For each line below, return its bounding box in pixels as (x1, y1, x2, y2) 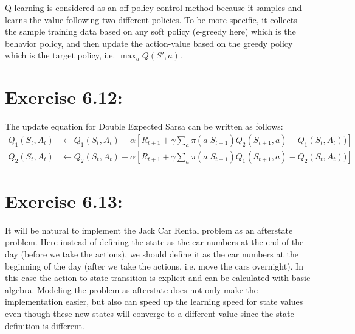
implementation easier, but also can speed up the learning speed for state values (5, 295, 303, 308)
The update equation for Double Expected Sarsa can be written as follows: (5, 120, 283, 133)
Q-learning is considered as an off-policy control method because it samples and (5, 1, 302, 13)
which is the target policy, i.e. (5, 49, 115, 61)
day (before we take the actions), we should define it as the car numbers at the (5, 248, 298, 260)
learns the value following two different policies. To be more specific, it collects (5, 13, 297, 26)
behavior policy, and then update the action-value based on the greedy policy (5, 37, 293, 49)
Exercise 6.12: (5, 85, 123, 110)
